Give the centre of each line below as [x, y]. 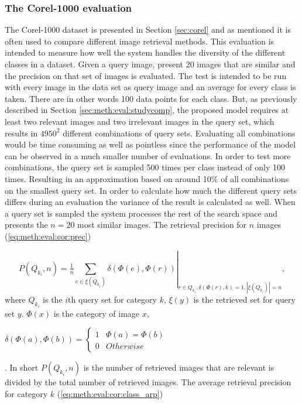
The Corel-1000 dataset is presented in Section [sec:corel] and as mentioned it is [148, 30]
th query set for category [112, 299]
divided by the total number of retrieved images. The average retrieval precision [148, 382]
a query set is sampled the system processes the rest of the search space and [141, 213]
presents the [26, 225]
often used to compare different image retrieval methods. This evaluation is [140, 41]
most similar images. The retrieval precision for [162, 225]
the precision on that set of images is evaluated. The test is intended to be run [146, 75]
